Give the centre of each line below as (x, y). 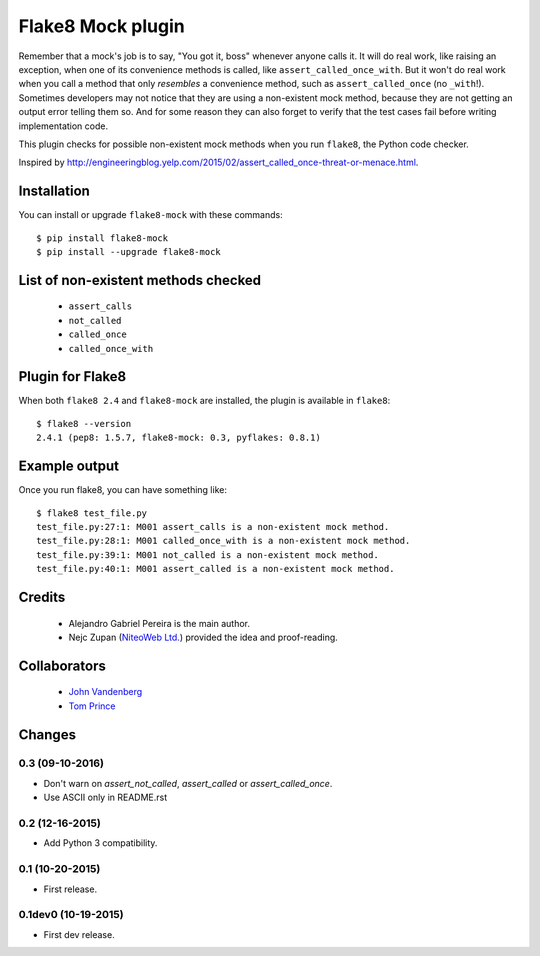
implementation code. (63, 126)
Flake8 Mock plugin (101, 26)
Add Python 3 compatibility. (100, 843)
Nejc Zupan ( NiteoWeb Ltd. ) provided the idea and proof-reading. (203, 637)
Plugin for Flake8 (72, 376)
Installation (54, 191)
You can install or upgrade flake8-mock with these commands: (151, 215)
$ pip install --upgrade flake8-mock (129, 251)
